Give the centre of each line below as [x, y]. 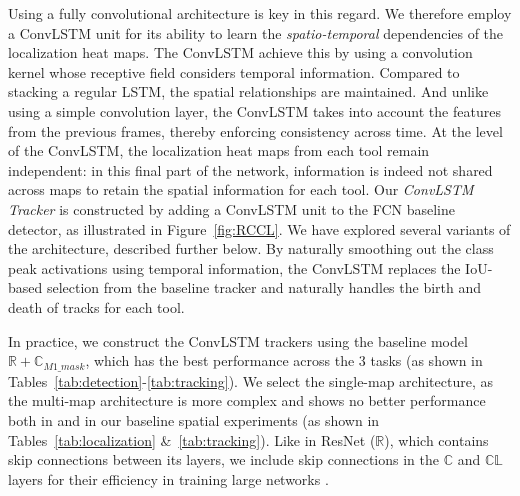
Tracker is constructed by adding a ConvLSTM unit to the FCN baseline [231, 208]
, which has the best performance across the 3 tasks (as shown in [284, 360]
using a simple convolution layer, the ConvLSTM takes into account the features [254, 110]
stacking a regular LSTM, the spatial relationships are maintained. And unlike [248, 91]
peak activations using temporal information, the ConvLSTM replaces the [234, 267]
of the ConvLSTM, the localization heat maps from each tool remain [219, 150]
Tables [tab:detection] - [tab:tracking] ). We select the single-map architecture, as [250, 380]
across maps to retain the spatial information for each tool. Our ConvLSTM [241, 189]
